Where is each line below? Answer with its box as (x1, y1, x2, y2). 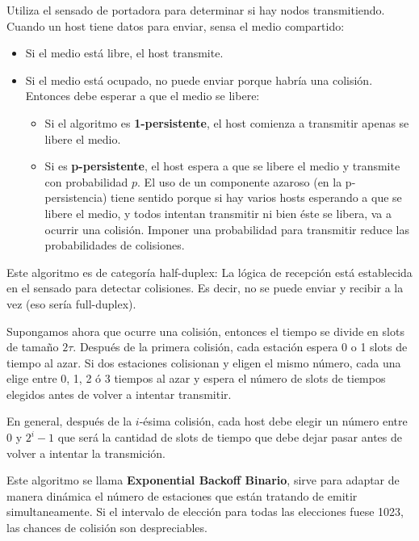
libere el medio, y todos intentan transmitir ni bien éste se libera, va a (44, 204, 392, 221)
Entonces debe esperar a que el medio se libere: (25, 87, 260, 104)
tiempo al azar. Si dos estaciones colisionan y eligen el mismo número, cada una (6, 354, 401, 371)
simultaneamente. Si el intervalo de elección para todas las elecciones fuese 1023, (6, 503, 404, 520)
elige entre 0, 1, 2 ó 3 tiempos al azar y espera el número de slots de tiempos (6, 370, 386, 387)
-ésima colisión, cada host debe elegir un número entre (139, 413, 408, 430)
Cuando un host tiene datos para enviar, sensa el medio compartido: (6, 17, 345, 34)
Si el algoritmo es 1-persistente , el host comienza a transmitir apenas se (44, 114, 409, 131)
